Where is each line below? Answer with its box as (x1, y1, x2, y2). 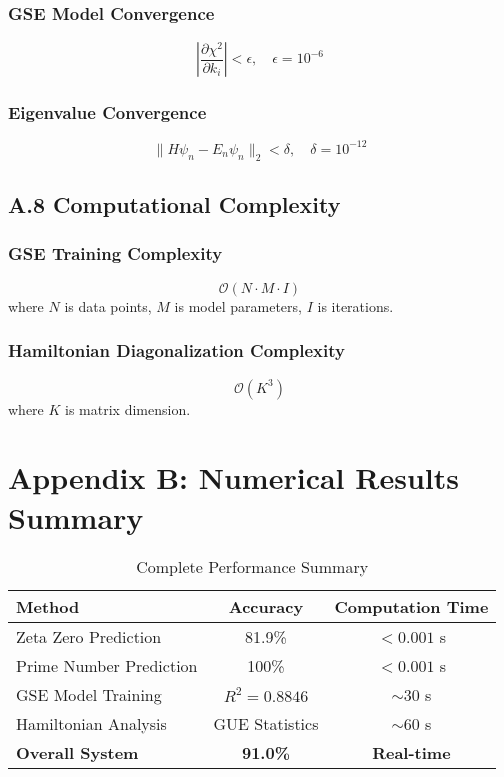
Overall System (16, 741, 139, 765)
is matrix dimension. (65, 398, 191, 419)
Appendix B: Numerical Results (8, 457, 459, 498)
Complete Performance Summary (136, 555, 369, 579)
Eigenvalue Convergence (8, 100, 207, 125)
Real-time (372, 741, 451, 765)
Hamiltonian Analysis (16, 712, 167, 736)
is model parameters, (174, 295, 302, 316)
